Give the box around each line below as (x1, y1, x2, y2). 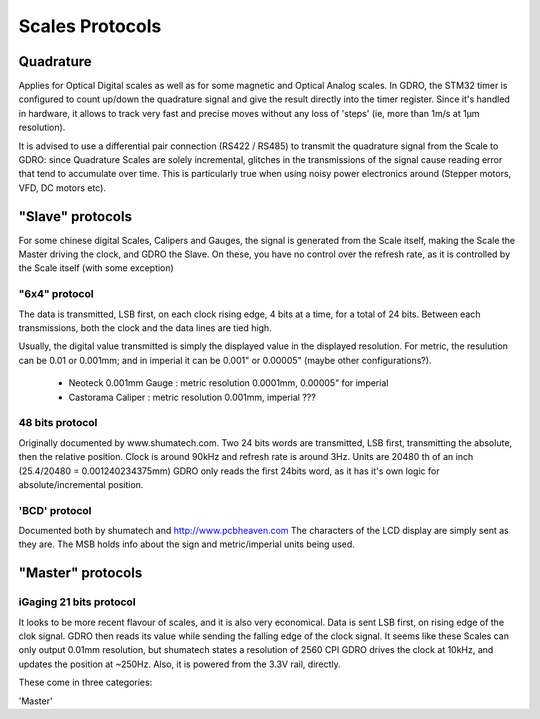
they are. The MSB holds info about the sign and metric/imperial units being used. (18, 538, 355, 550)
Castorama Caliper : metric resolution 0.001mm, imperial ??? (68, 391, 317, 403)
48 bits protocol (18, 416, 98, 430)
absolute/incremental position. (18, 478, 144, 490)
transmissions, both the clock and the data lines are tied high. (18, 322, 272, 334)
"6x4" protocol (18, 287, 94, 301)
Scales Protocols (18, 15, 162, 37)
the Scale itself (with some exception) (18, 262, 174, 274)
